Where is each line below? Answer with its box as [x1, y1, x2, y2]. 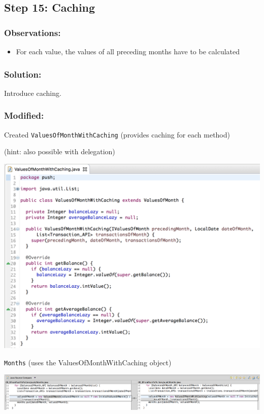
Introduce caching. [4, 87, 61, 98]
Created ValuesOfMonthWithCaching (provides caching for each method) [4, 129, 230, 140]
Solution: [4, 67, 42, 80]
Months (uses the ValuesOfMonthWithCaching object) [4, 357, 172, 367]
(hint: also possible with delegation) [4, 146, 115, 157]
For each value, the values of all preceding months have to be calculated [16, 46, 240, 56]
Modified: [4, 109, 44, 122]
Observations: [4, 26, 61, 39]
